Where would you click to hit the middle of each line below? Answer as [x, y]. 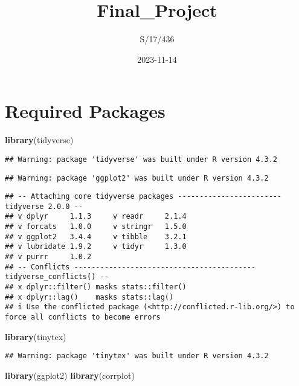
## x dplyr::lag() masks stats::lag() [89, 297]
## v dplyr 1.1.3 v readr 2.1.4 [96, 217]
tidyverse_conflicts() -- [57, 277]
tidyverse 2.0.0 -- [44, 206]
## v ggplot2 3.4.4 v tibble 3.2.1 [96, 236]
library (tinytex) [36, 336]
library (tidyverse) [39, 140]
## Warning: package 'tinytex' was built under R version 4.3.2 [137, 356]
